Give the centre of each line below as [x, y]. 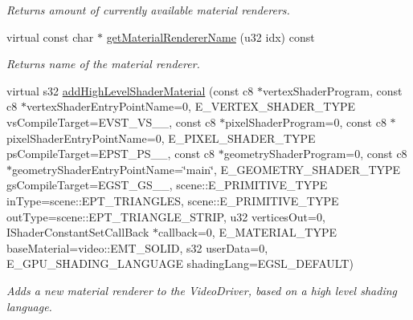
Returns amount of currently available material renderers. [148, 10]
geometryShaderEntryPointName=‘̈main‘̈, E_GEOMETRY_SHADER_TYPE [206, 169]
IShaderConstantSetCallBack [78, 232]
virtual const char [50, 36]
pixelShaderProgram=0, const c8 [306, 122]
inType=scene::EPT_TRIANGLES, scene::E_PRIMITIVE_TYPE [173, 200]
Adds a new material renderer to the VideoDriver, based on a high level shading [202, 290]
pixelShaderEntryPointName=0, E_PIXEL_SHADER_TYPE [161, 138]
